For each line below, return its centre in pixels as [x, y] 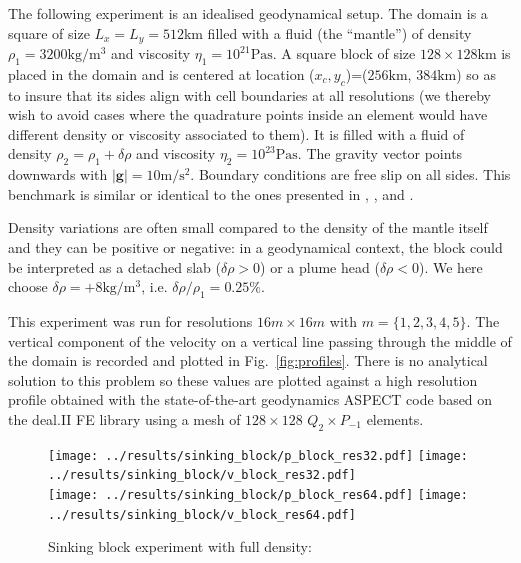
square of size [49, 32]
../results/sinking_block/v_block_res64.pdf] [202, 514]
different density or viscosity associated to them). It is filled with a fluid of [236, 133]
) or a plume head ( [320, 266]
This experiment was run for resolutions [130, 320]
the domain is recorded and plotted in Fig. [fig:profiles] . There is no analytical [248, 360]
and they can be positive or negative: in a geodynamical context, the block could [255, 247]
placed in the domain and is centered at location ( [161, 73]
